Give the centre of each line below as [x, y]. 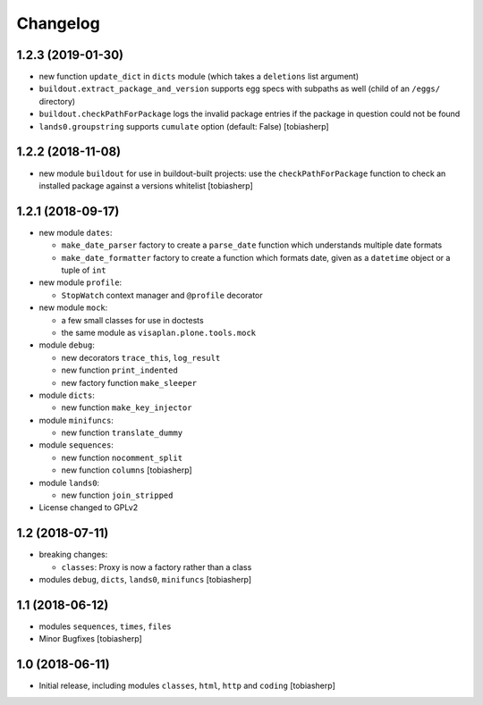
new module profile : [80, 282]
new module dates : [76, 232]
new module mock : [73, 307]
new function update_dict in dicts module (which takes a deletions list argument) [199, 77]
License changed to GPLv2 [89, 508]
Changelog [58, 23]
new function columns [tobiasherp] [127, 470]
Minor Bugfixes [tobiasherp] [90, 639]
